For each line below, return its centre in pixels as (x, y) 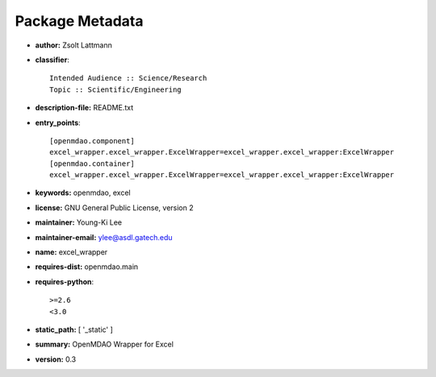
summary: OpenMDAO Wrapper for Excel (104, 344)
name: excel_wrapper (71, 252)
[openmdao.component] (92, 141)
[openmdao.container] (92, 164)
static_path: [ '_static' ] (74, 329)
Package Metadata (79, 21)
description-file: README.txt (84, 108)
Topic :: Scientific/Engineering (115, 89)
